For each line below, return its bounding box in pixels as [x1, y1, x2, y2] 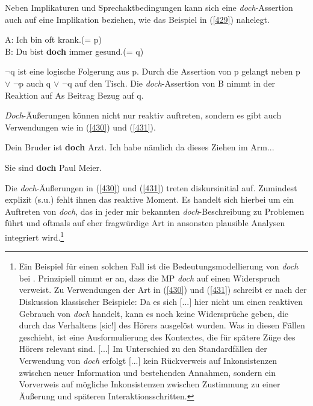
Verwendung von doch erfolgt [19, 354, 126, 366]
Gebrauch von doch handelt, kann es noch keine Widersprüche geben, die [19, 307, 289, 319]
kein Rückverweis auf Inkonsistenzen [143, 354, 277, 366]
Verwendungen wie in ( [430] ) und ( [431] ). [5, 120, 156, 133]
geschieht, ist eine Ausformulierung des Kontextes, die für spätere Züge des [19, 330, 296, 343]
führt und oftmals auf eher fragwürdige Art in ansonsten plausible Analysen [5, 217, 285, 229]
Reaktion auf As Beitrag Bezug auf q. [5, 88, 144, 101]
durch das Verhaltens [19, 319, 97, 331]
